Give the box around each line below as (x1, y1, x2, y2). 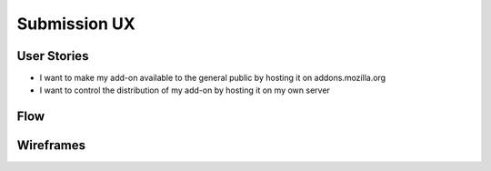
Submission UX (16, 14, 135, 34)
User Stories (16, 48, 89, 64)
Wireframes (16, 137, 86, 154)
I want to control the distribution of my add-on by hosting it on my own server (39, 85, 331, 96)
